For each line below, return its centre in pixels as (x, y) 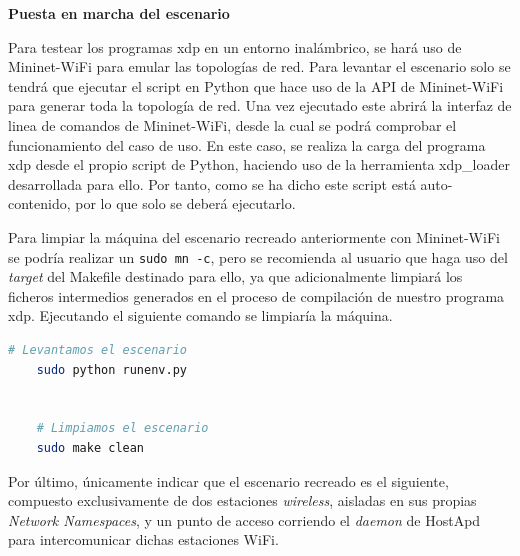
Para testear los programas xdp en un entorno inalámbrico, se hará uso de (235, 46)
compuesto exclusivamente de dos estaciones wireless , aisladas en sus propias (242, 500)
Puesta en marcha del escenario (119, 13)
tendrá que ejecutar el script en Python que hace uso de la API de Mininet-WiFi (256, 85)
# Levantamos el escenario (97, 349)
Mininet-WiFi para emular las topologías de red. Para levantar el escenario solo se (259, 66)
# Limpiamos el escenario (122, 428)
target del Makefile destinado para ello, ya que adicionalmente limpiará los (235, 276)
